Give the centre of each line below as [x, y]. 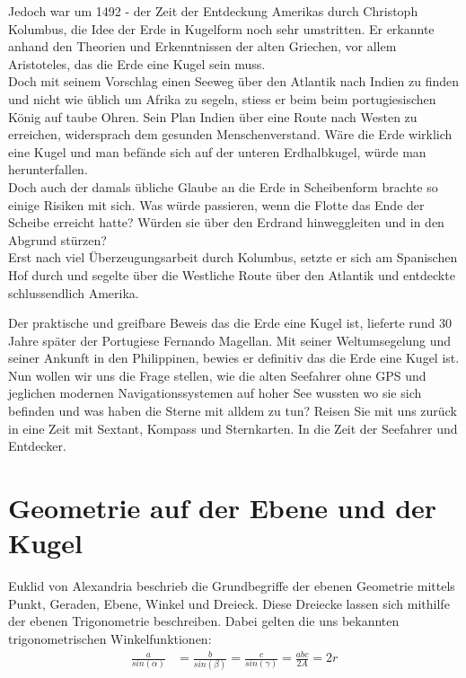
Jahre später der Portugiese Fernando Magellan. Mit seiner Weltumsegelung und [230, 340]
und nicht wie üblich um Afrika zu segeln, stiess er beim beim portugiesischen [222, 98]
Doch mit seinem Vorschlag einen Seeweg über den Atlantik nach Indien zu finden [234, 81]
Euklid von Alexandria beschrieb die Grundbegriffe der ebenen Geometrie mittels [232, 586]
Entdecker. [37, 446]
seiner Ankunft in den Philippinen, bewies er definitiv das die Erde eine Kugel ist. [234, 358]
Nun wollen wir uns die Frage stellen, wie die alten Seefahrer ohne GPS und [217, 375]
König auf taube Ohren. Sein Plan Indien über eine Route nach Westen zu [213, 116]
